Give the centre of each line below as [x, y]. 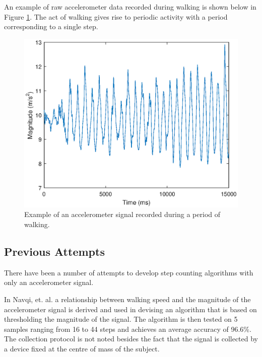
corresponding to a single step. [51, 26]
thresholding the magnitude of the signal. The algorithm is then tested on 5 [121, 319]
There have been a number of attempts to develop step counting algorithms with [129, 272]
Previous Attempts [54, 251]
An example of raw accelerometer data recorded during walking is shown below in [130, 7]
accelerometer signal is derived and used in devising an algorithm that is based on [130, 309]
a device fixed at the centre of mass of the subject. [82, 348]
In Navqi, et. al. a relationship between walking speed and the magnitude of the [127, 299]
